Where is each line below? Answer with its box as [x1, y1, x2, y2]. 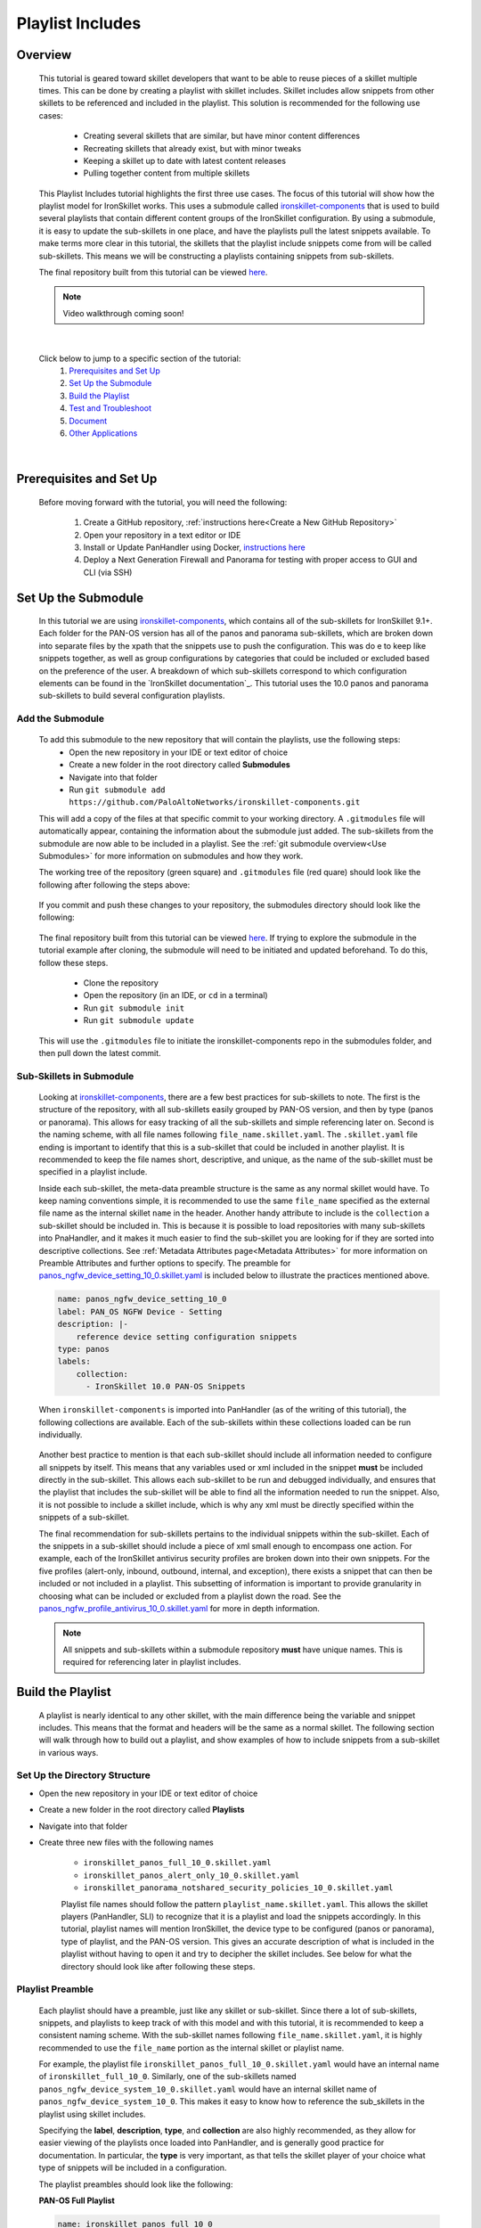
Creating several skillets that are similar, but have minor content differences [83, 130, 361, 142]
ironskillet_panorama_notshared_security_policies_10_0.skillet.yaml [83, 1883, 394, 1893]
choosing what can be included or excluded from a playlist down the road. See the [38, 1591, 342, 1601]
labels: [57, 1356, 91, 1367]
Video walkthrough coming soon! [62, 307, 184, 318]
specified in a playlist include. [38, 1167, 148, 1177]
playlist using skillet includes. [38, 2109, 146, 2119]
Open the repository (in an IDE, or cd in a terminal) [83, 990, 268, 1001]
